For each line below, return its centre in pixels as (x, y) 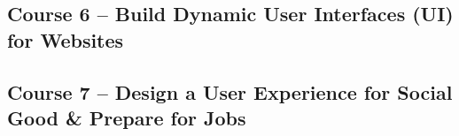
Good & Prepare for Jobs (127, 117)
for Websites (66, 39)
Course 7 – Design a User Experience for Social (230, 91)
